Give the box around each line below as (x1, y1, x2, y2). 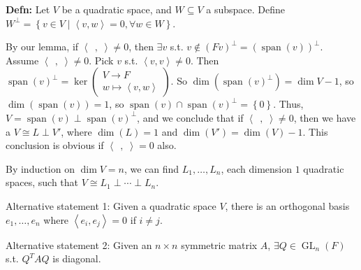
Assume (6, 52, 39, 67)
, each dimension (221, 161, 293, 176)
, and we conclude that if (137, 110, 244, 125)
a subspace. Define (206, 2, 285, 16)
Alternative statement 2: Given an (6, 237, 152, 252)
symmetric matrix (181, 237, 258, 252)
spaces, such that (6, 175, 79, 190)
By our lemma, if (6, 39, 79, 54)
